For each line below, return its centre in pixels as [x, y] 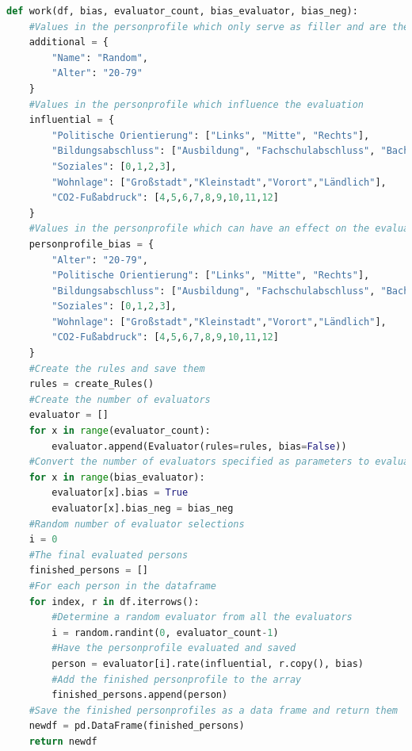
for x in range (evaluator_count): [120, 431]
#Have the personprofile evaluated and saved [174, 648]
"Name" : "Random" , [100, 57]
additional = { [69, 42]
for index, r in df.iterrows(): [114, 602]
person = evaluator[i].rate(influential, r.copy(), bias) [208, 663]
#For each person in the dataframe [122, 586]
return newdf [63, 741]
